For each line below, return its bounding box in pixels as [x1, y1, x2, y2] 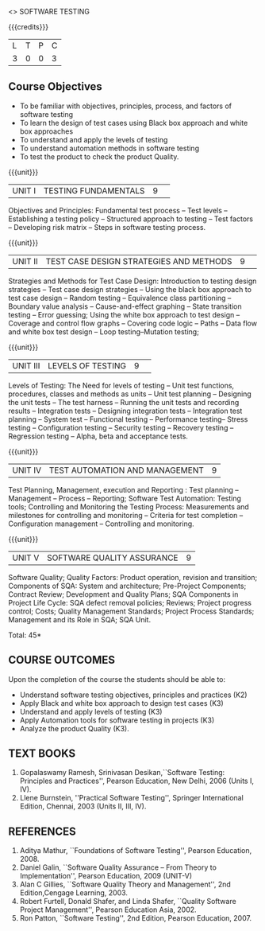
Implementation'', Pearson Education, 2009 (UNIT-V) [19, 871, 193, 881]
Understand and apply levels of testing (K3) [19, 707, 163, 716]
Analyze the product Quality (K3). [19, 723, 129, 733]
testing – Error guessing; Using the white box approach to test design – [8, 310, 240, 319]
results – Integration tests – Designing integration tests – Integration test [8, 406, 243, 415]
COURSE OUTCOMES [8, 653, 116, 667]
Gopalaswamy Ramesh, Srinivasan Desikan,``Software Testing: [19, 768, 225, 777]
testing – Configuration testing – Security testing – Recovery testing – [8, 423, 234, 432]
